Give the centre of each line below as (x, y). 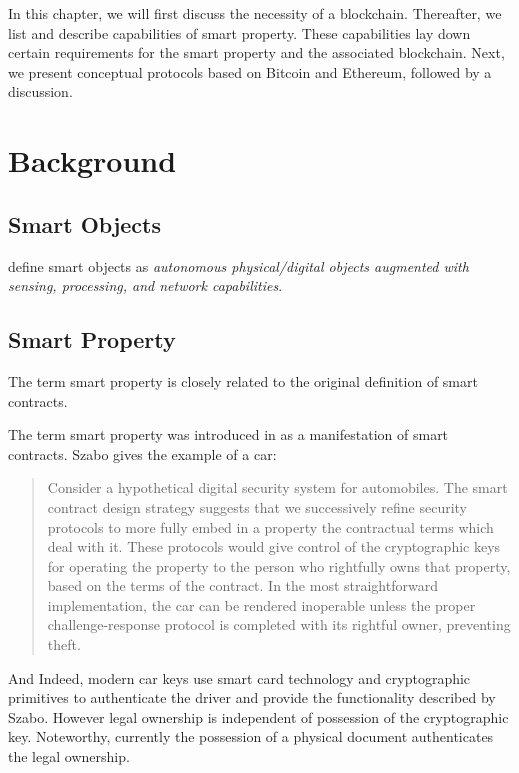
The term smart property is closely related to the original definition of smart (243, 380)
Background (92, 160)
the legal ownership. (69, 756)
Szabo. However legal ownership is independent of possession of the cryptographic (258, 716)
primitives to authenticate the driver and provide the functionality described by (252, 697)
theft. (64, 644)
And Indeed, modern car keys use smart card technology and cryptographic (239, 677)
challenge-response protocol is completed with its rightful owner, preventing (279, 624)
